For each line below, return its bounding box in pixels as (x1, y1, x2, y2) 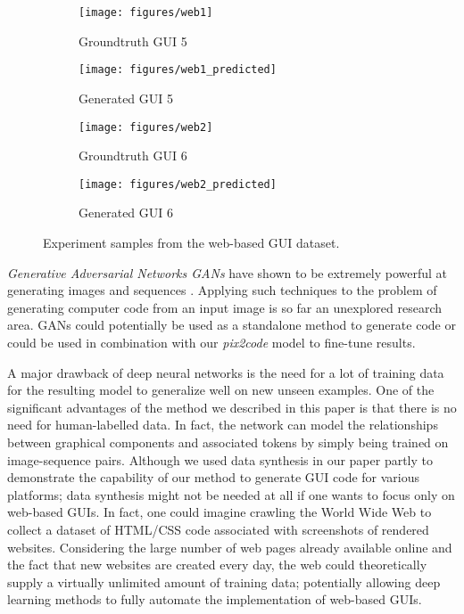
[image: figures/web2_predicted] (79, 177, 277, 191)
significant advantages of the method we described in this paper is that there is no (7, 397, 457, 416)
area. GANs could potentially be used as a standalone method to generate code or (7, 315, 456, 334)
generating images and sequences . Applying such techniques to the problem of (7, 281, 437, 299)
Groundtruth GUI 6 (79, 146, 187, 165)
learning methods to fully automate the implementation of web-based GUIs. (7, 590, 422, 609)
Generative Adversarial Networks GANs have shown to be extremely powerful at (7, 263, 448, 282)
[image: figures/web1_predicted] (79, 63, 277, 77)
